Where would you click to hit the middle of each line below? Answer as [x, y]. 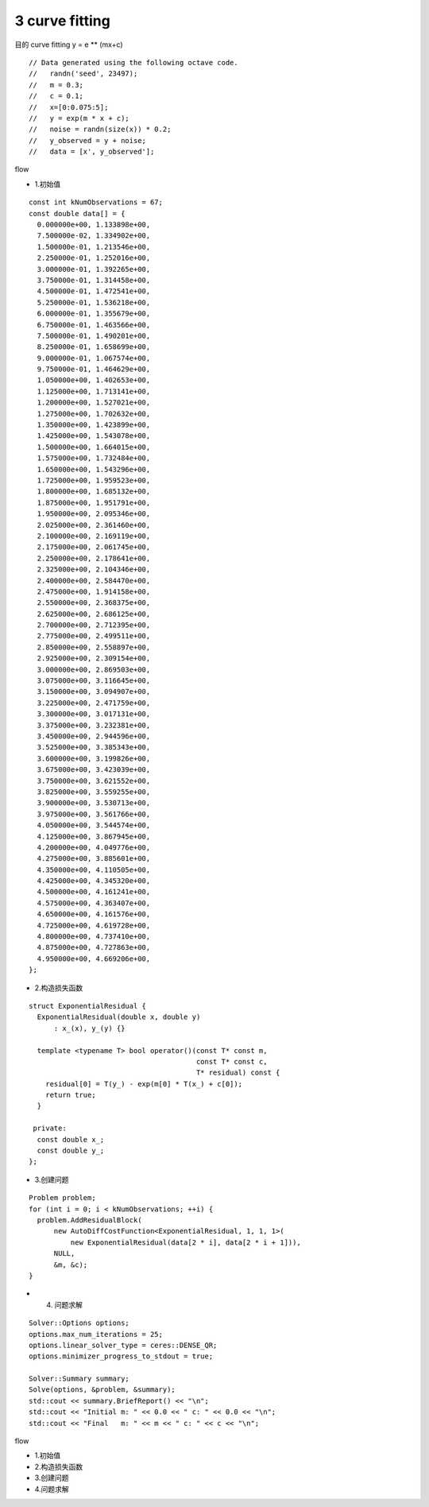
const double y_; [71, 1151]
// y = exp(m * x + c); [79, 118]
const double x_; [71, 1139]
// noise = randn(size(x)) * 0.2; [100, 130]
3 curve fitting [62, 21]
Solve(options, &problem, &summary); [102, 1390]
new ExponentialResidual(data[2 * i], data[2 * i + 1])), [186, 1242]
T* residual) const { [238, 1073]
